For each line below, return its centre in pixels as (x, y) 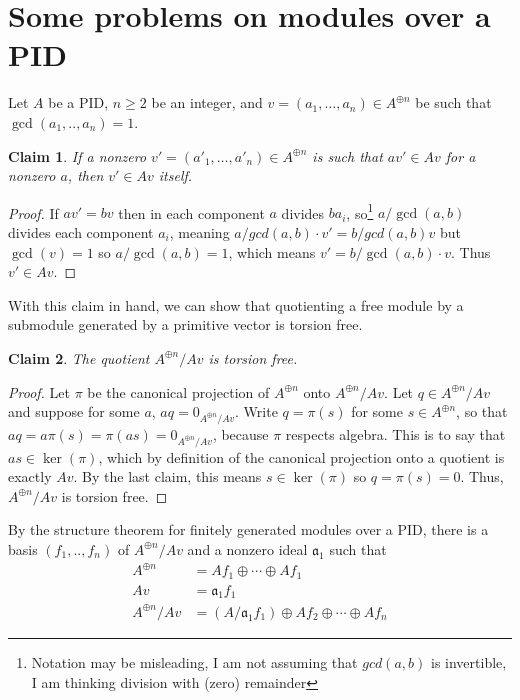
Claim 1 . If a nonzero (77, 155)
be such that (453, 102)
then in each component (191, 212)
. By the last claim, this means (167, 476)
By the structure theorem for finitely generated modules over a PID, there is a (248, 529)
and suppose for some (74, 411)
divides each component (81, 231)
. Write (256, 411)
